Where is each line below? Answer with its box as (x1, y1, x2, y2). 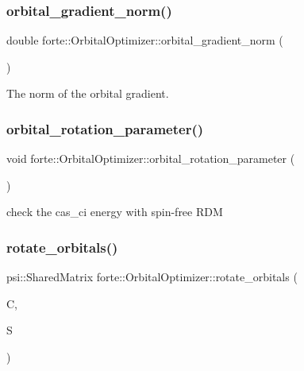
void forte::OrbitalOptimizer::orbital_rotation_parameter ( (6, 150, 295, 167)
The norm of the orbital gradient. (6, 85, 169, 102)
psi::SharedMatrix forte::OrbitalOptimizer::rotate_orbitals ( (6, 269, 298, 285)
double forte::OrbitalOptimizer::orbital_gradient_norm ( (6, 32, 283, 48)
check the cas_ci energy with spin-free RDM (6, 203, 223, 220)
